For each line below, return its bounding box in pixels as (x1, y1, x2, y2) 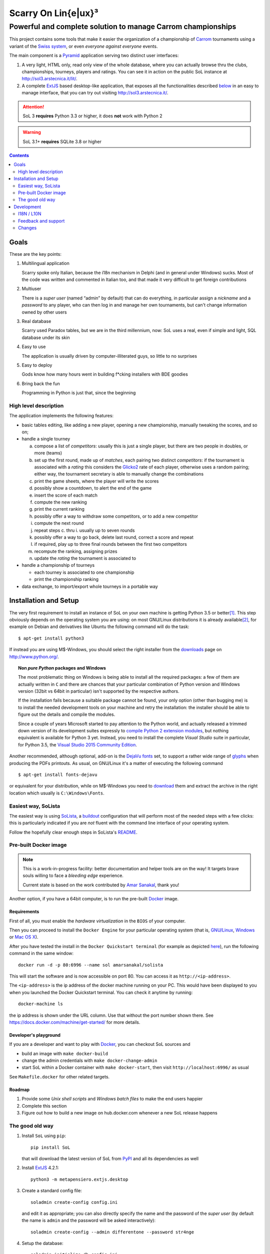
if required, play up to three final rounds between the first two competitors (34, 541, 187, 547)
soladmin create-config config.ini (30, 1199, 118, 1205)
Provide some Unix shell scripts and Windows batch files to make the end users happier (21, 1096, 203, 1102)
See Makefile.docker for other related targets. (9, 1073, 110, 1079)
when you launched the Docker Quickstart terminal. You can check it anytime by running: (9, 989, 193, 995)
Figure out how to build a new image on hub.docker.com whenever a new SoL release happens (21, 1110, 217, 1116)
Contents (9, 152, 29, 159)
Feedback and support (18, 218, 65, 224)
